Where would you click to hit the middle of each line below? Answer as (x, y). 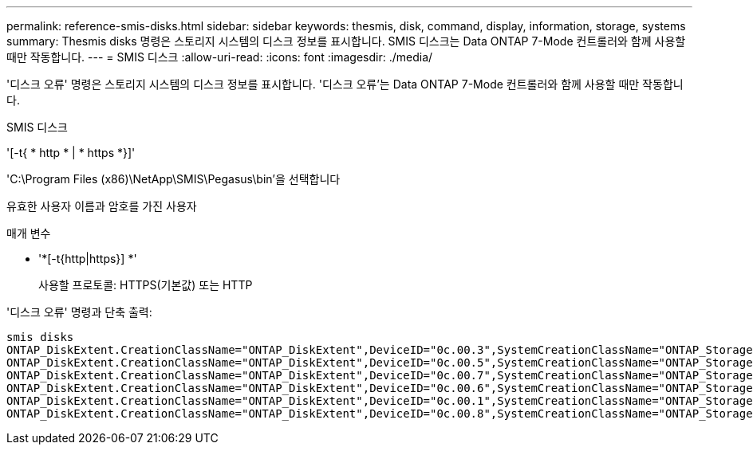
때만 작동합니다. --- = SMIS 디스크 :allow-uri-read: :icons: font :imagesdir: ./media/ (220, 57)
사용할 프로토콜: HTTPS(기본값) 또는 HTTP (146, 285)
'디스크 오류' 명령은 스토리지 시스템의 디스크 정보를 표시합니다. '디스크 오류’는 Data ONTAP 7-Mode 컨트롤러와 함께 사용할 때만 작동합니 (345, 84)
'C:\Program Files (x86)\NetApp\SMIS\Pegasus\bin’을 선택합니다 (173, 179)
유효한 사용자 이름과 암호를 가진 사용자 (102, 206)
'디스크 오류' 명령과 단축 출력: (79, 312)
